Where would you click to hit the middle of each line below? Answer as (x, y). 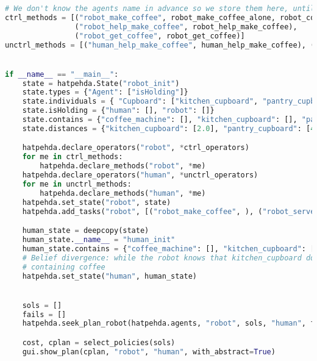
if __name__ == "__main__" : (62, 74)
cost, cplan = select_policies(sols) (99, 342)
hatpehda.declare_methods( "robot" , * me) (123, 166)
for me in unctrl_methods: (77, 184)
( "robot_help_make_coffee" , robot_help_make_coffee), (186, 27)
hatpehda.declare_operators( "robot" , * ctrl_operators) (136, 148)
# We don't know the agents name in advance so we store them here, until (160, 9)
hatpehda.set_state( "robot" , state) (97, 202)
